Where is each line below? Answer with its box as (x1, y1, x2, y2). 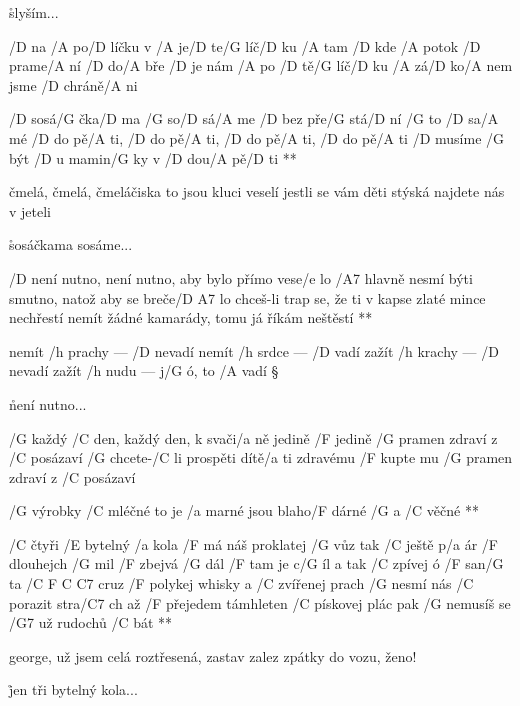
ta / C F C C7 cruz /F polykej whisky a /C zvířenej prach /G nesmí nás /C (9, 573, 474, 594)
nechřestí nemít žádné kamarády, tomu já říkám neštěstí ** (9, 307, 373, 328)
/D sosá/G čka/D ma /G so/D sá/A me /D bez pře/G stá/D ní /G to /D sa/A (9, 108, 499, 129)
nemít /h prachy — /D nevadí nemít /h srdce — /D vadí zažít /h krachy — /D (9, 340, 499, 361)
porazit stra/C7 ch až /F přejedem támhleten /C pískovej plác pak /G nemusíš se (9, 592, 511, 613)
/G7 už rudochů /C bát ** (9, 612, 173, 633)
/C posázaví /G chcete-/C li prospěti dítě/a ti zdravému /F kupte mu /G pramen (9, 447, 513, 468)
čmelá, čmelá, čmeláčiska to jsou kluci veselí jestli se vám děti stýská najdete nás (9, 181, 505, 202)
